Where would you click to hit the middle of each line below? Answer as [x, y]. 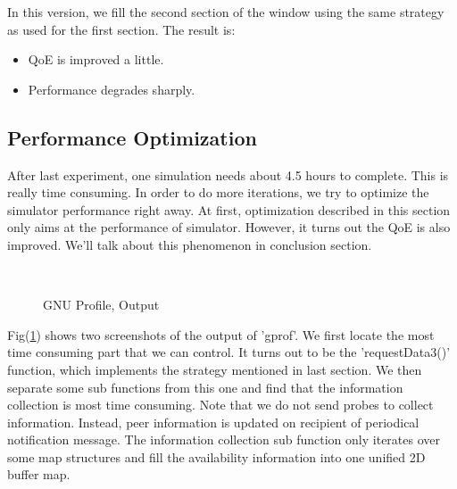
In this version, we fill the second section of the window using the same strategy [226, 12]
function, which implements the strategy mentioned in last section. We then [215, 369]
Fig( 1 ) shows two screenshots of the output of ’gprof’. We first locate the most [221, 334]
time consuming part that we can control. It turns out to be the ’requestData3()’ [229, 352]
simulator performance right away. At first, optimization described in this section [229, 209]
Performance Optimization [132, 137]
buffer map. [39, 474]
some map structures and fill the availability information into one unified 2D [216, 456]
